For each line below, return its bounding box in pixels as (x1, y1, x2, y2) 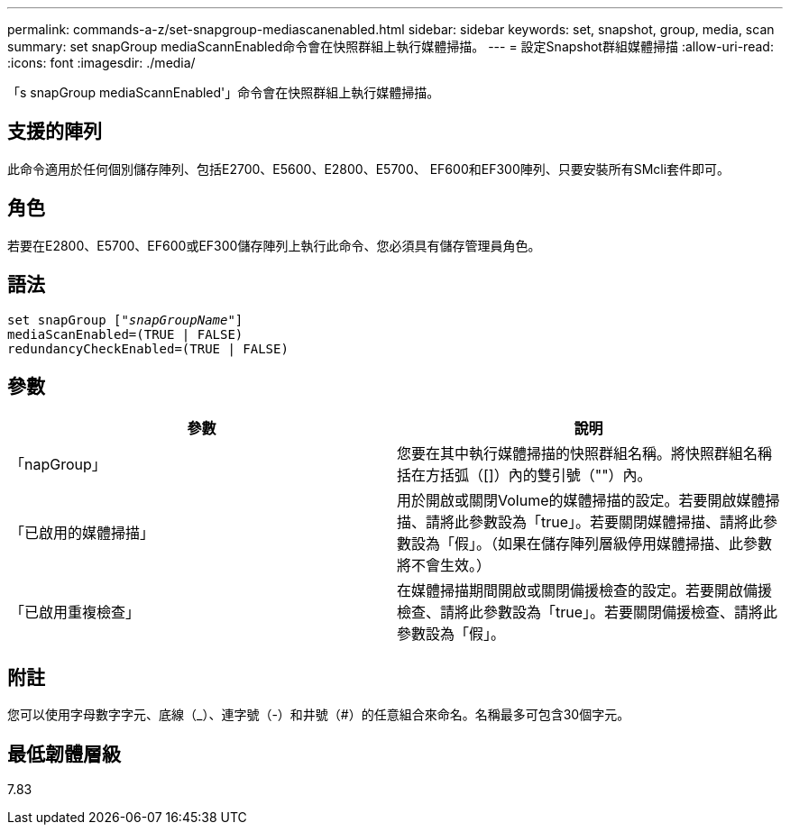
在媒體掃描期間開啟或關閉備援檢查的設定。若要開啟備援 (397, 581, 773, 600)
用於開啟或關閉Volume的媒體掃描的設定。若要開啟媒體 (397, 491, 766, 510)
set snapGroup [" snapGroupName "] (7, 312, 243, 327)
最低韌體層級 (7, 742, 121, 765)
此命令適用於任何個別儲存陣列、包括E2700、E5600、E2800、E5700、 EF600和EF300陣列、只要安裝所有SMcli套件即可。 (7, 160, 730, 177)
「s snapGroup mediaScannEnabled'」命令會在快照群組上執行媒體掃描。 (7, 85, 440, 100)
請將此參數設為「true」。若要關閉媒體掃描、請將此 (426, 513, 764, 532)
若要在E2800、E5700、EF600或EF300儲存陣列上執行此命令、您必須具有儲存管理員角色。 (7, 237, 541, 253)
